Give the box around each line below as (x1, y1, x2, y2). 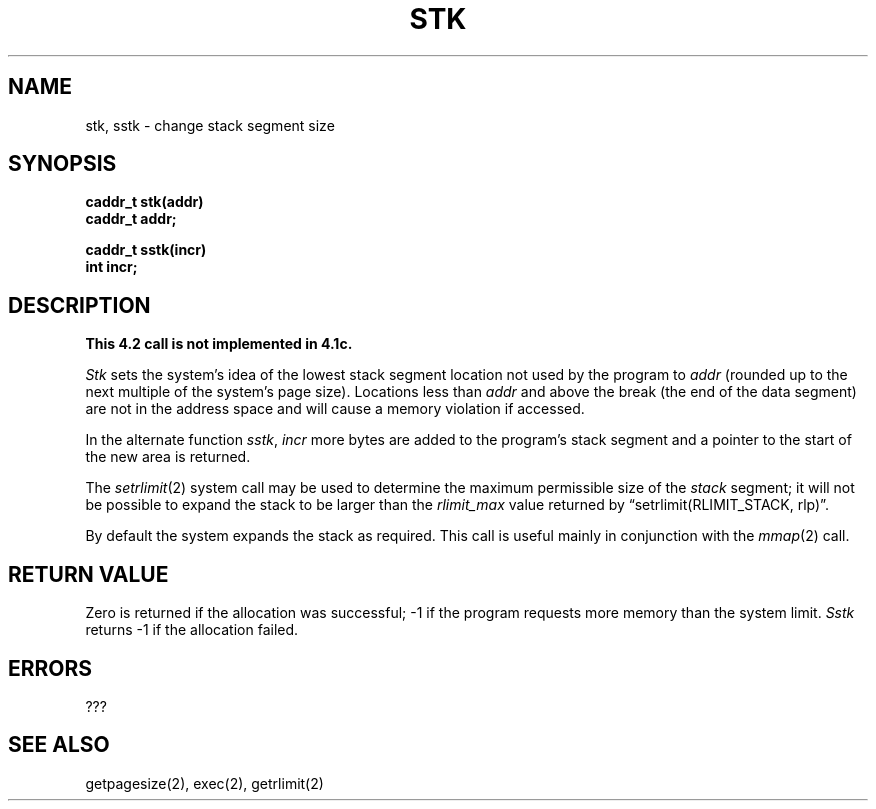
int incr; (85, 258, 138, 276)
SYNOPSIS (8, 151, 117, 177)
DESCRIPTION (8, 292, 151, 318)
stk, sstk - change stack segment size (85, 116, 335, 134)
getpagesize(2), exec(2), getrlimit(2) (85, 774, 324, 792)
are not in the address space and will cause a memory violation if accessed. (85, 400, 585, 418)
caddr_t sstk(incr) (85, 241, 207, 259)
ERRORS (8, 655, 93, 681)
